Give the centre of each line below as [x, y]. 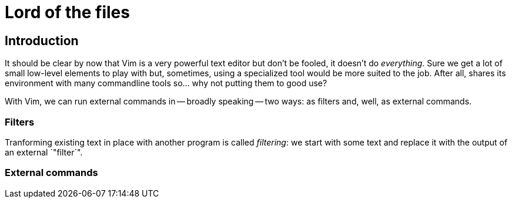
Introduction [42, 40]
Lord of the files [67, 12]
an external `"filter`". [44, 152]
